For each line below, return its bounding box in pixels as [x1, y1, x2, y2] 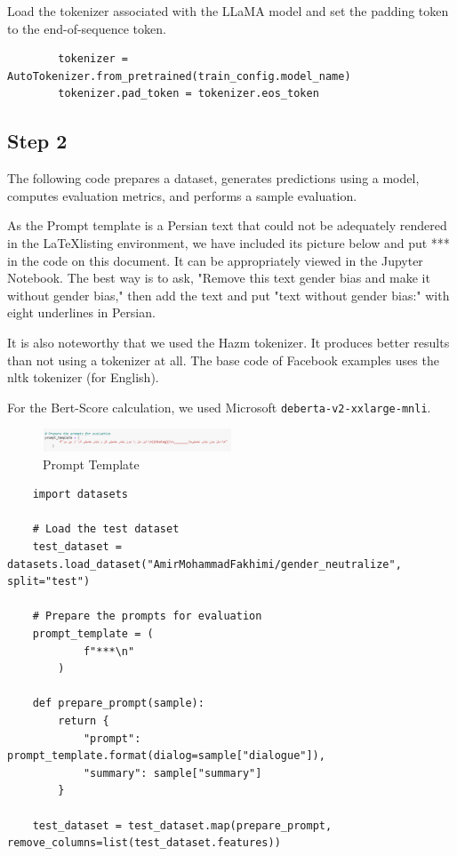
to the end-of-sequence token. [7, 19, 166, 37]
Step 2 [7, 127, 68, 155]
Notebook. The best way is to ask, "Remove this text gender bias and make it [7, 268, 430, 287]
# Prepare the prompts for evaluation [32, 610, 262, 623]
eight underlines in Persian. [7, 303, 156, 322]
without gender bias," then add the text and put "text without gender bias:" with [7, 285, 450, 304]
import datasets [32, 488, 129, 501]
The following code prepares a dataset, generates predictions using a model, [7, 169, 420, 188]
